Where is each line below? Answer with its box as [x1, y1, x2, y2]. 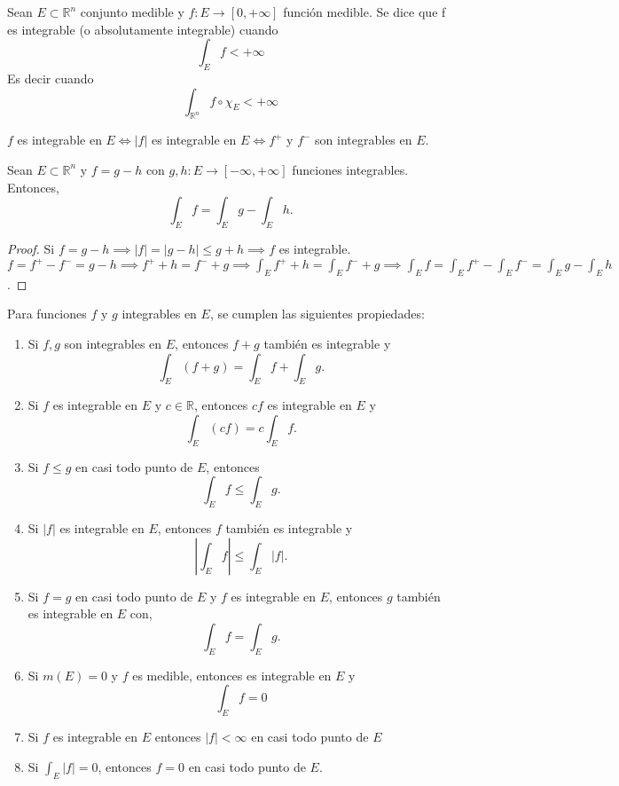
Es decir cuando [7, 68, 94, 87]
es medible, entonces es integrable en [132, 665, 332, 684]
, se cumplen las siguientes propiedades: [209, 304, 425, 323]
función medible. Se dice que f [283, 3, 446, 20]
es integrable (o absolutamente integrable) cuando [7, 20, 278, 38]
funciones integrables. [292, 160, 409, 178]
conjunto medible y [80, 3, 184, 20]
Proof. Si [7, 239, 55, 257]
